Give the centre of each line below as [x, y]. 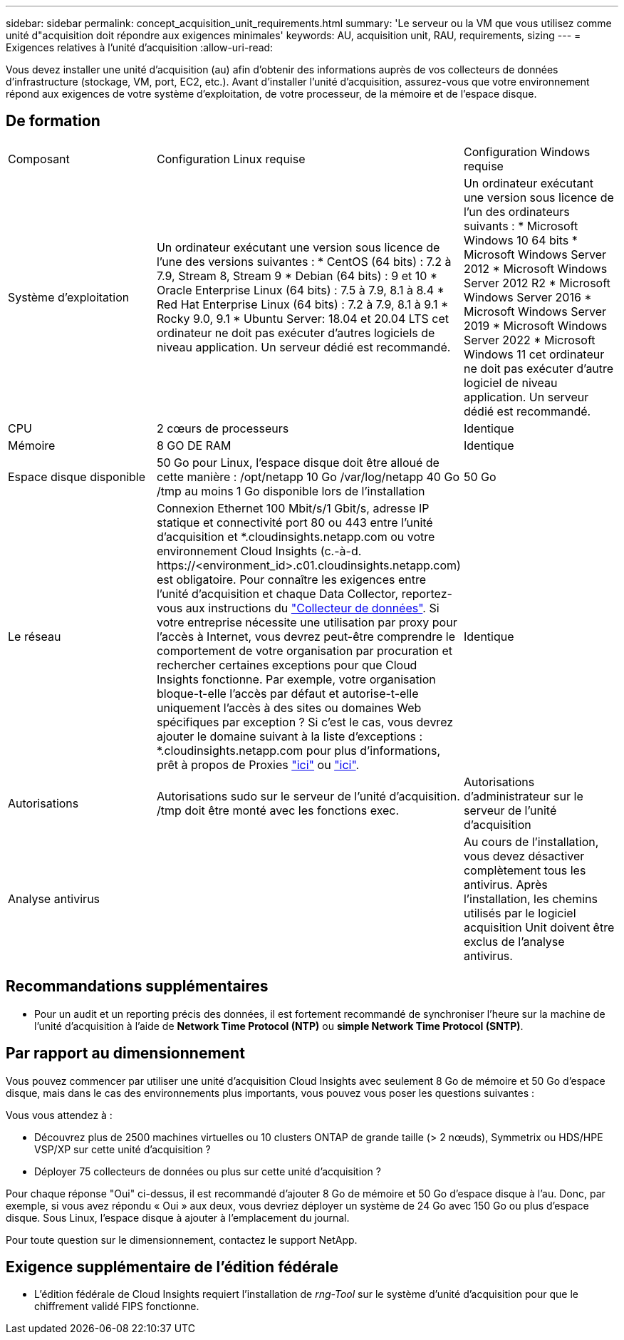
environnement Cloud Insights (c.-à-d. [259, 551]
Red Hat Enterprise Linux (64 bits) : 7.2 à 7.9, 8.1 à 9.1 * [302, 304]
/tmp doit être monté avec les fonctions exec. [278, 810]
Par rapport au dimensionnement [125, 1053]
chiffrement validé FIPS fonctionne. [117, 1306]
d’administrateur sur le [523, 796]
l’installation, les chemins [530, 898]
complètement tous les [525, 870]
